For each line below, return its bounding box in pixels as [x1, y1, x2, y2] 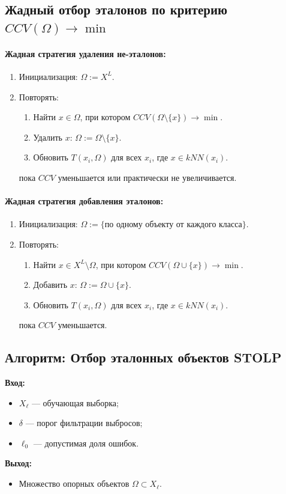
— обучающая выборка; [31, 396, 119, 409]
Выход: [5, 457, 32, 469]
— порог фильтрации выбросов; [25, 416, 143, 429]
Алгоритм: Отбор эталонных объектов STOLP [5, 348, 282, 367]
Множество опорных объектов [19, 477, 130, 490]
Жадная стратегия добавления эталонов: [5, 195, 164, 207]
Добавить [33, 278, 68, 291]
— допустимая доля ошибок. [33, 436, 139, 449]
